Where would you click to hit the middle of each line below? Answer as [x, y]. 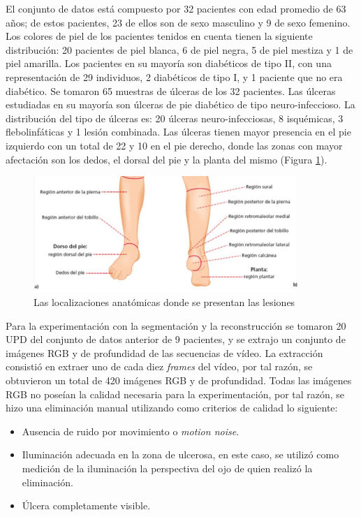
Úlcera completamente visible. [86, 505]
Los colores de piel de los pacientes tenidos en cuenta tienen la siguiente [159, 36]
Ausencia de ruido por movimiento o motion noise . [131, 431]
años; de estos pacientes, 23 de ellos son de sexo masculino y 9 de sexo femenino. [178, 22]
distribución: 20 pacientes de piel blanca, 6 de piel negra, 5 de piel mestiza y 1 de [179, 49]
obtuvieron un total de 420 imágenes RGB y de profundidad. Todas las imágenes [179, 380]
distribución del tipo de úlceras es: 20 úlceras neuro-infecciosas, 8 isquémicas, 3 [175, 118]
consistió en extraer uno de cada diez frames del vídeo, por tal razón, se [159, 366]
